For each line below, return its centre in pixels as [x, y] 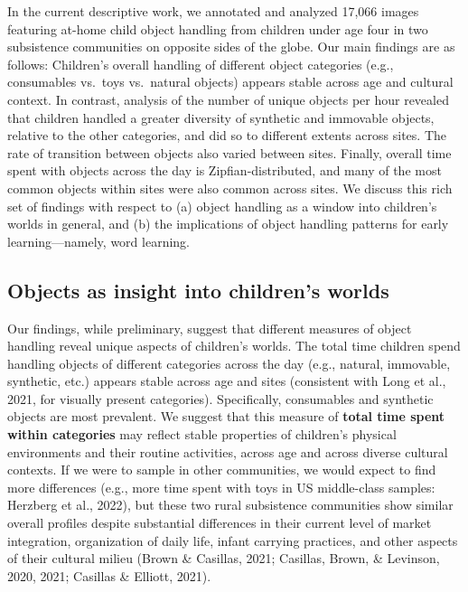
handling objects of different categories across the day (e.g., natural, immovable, [229, 363]
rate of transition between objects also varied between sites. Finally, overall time [229, 152]
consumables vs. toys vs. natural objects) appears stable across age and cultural [230, 82]
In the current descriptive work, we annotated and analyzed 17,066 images [213, 11]
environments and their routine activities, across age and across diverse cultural [228, 451]
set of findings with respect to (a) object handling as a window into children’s [222, 206]
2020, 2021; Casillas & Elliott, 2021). [109, 575]
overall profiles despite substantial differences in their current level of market [220, 523]
